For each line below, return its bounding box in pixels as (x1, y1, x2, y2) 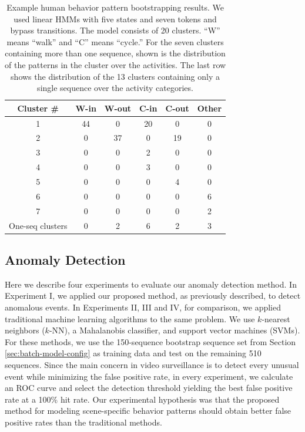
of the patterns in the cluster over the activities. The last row (5, 58, 226, 70)
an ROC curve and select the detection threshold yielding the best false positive (5, 382, 293, 394)
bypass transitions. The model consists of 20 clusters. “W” (10, 24, 220, 36)
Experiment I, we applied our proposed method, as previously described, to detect (5, 289, 301, 302)
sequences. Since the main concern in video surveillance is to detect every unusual (5, 358, 299, 370)
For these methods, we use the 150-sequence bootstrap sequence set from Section (5, 335, 296, 347)
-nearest (262, 312, 290, 325)
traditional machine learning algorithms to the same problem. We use (5, 312, 255, 325)
